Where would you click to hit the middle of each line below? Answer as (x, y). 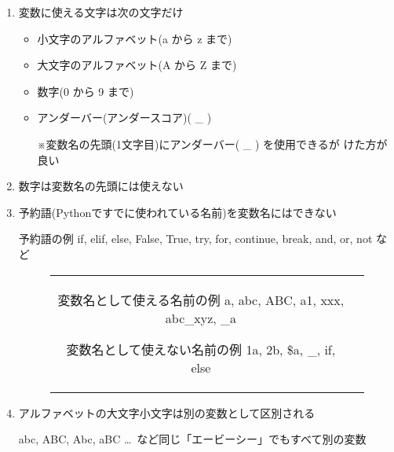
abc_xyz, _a (201, 318)
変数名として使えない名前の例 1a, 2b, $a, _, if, (201, 349)
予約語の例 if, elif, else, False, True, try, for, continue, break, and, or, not (195, 239)
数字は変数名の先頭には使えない (101, 186)
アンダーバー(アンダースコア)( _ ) (124, 118)
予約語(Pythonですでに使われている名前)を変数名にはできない (177, 212)
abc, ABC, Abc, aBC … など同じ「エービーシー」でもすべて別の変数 (192, 439)
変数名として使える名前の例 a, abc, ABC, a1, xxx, (201, 299)
